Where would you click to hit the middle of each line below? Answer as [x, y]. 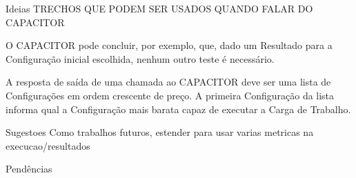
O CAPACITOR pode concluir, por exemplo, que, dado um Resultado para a [169, 45]
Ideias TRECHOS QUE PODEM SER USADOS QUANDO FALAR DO [159, 8]
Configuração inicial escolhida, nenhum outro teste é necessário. [140, 58]
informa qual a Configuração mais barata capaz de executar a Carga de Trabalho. [178, 109]
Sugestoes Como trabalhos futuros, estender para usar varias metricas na [160, 132]
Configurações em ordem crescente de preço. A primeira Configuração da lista [170, 95]
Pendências [29, 169]
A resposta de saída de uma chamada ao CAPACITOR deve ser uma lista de [168, 82]
